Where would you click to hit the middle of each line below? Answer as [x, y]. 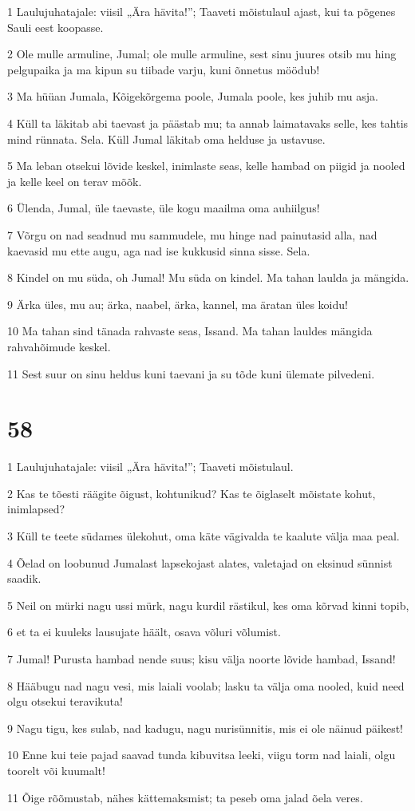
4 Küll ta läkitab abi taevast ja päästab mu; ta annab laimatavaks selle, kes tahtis [208, 123]
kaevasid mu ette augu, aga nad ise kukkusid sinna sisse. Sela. [159, 250]
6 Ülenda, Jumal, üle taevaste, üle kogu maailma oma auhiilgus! [164, 208]
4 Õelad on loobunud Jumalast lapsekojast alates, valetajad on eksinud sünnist [200, 562]
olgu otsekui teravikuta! [65, 701]
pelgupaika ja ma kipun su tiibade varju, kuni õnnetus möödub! [164, 69]
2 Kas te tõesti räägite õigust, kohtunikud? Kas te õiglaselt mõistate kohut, [192, 493]
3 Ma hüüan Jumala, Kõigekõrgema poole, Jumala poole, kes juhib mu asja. [193, 96]
